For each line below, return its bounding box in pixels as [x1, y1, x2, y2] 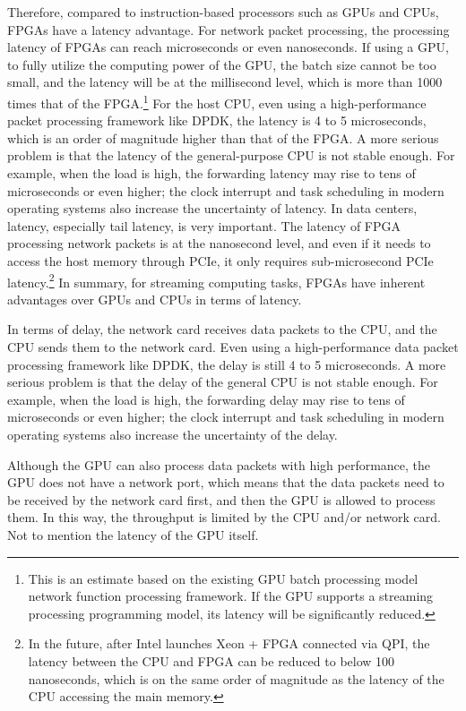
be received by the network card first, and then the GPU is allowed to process [7, 490, 436, 509]
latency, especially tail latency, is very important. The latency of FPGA [7, 216, 401, 235]
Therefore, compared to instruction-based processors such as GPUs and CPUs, [7, 3, 439, 21]
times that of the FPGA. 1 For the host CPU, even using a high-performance [7, 90, 427, 112]
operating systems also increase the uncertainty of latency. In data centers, [7, 199, 418, 218]
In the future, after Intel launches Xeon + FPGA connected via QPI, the [28, 634, 430, 653]
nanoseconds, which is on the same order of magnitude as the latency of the [28, 669, 444, 688]
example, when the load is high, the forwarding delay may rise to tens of [7, 390, 405, 408]
